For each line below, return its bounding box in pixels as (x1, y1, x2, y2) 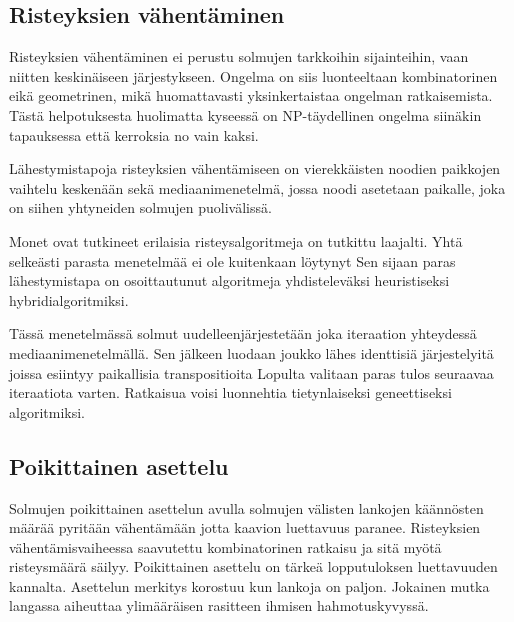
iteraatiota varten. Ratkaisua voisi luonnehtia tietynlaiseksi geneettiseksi (9, 382, 452, 403)
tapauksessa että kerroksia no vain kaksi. (9, 124, 259, 145)
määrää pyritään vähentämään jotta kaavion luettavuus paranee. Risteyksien (9, 517, 481, 538)
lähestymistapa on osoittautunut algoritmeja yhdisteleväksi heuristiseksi (9, 270, 450, 291)
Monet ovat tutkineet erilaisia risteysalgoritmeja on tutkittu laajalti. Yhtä (9, 230, 463, 251)
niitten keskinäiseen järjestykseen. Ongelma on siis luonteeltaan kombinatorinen (9, 65, 498, 86)
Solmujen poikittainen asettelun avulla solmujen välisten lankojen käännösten (9, 497, 484, 518)
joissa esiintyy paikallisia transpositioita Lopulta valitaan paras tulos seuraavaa (9, 362, 494, 383)
